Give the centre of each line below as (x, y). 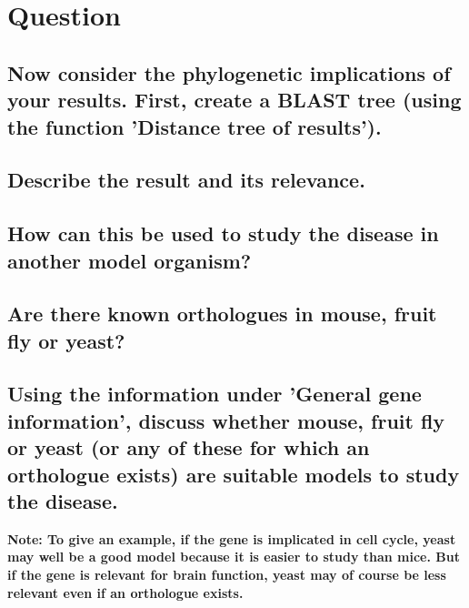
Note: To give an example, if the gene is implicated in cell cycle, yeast (232, 538)
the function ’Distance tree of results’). (195, 126)
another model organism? (130, 260)
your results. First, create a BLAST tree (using (234, 100)
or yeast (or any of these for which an (189, 447)
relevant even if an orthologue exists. (125, 592)
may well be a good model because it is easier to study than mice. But (234, 557)
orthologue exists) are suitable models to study (234, 474)
